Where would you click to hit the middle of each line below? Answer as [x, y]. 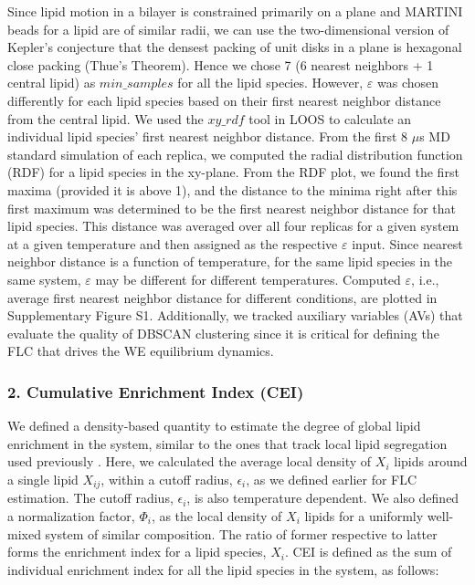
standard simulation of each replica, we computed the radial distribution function [235, 154]
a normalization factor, [71, 515]
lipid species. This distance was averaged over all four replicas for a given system [233, 226]
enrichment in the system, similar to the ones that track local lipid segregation [227, 443]
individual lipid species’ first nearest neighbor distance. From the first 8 [208, 136]
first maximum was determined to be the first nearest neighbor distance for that [232, 208]
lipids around [431, 461]
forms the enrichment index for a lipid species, [137, 552]
